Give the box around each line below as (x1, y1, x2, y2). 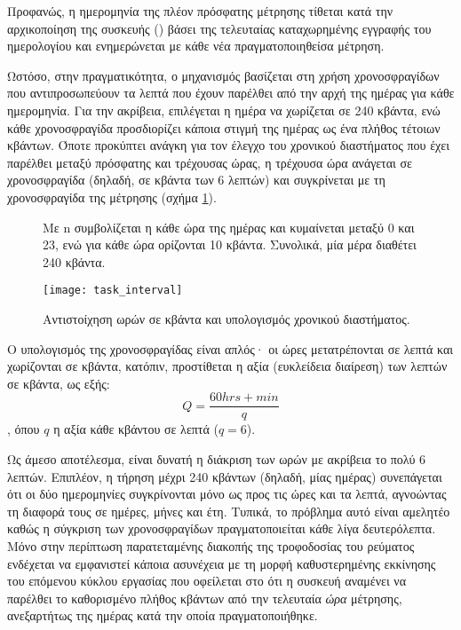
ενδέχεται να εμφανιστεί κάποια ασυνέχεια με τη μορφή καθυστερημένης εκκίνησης (7, 554, 436, 572)
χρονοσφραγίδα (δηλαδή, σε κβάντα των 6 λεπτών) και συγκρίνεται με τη (7, 170, 385, 189)
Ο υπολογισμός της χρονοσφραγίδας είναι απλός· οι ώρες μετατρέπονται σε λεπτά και (7, 339, 454, 358)
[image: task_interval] (43, 284, 183, 297)
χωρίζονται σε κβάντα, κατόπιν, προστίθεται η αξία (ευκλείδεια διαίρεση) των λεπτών (7, 357, 448, 375)
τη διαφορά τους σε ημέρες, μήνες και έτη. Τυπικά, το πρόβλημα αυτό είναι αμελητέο (7, 501, 450, 520)
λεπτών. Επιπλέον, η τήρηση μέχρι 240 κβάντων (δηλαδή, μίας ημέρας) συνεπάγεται (7, 467, 442, 485)
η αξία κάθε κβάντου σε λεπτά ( (53, 420, 219, 438)
